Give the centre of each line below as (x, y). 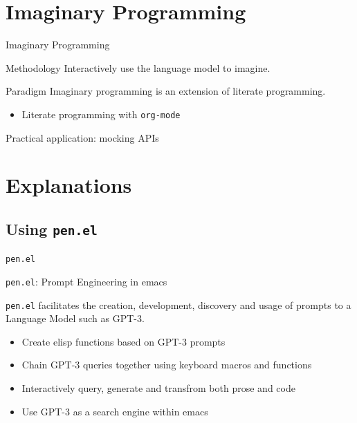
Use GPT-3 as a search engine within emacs (115, 411)
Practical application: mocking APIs (82, 137)
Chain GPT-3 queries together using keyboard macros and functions (167, 365)
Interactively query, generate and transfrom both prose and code (158, 388)
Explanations (69, 185)
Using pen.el (52, 228)
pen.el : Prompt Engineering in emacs (86, 281)
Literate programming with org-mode (101, 114)
